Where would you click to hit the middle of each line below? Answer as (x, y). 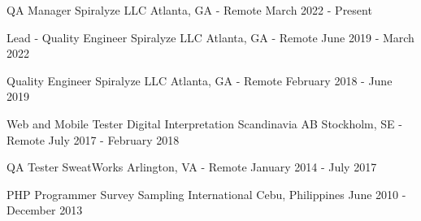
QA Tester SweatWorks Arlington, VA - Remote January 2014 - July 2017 (192, 167)
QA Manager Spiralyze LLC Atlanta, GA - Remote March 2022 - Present (189, 10)
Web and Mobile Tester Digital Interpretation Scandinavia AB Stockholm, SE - (204, 123)
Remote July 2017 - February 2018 (93, 139)
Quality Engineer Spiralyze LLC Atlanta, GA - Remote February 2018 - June (200, 80)
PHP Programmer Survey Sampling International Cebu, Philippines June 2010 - (206, 194)
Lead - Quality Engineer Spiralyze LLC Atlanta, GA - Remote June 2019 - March (210, 37)
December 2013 (45, 210)
